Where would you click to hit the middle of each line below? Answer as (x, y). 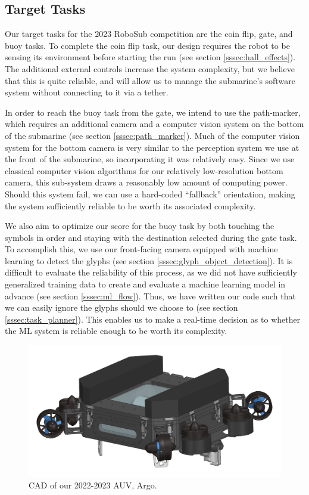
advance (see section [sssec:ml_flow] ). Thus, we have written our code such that (150, 296)
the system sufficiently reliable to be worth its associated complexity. (130, 205)
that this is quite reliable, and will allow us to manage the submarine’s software (150, 80)
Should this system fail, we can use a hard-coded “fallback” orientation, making (150, 194)
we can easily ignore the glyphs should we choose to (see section (121, 307)
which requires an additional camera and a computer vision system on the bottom (154, 124)
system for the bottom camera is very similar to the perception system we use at (152, 147)
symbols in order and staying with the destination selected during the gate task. (151, 237)
